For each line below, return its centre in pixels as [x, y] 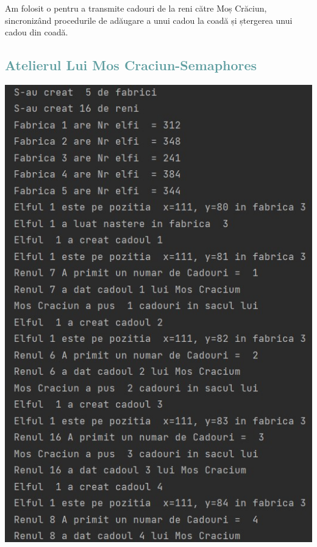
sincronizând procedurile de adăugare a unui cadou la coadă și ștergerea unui [149, 20]
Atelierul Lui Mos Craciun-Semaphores [131, 65]
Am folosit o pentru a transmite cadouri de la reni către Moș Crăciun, [136, 8]
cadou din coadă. [37, 32]
